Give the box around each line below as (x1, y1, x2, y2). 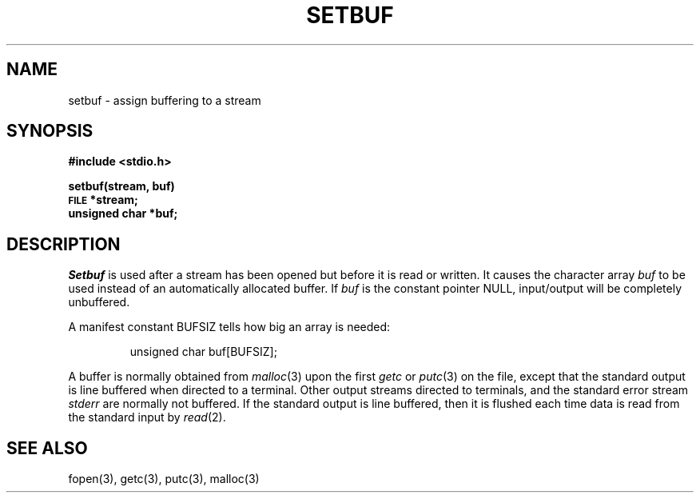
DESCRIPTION (6, 234, 121, 254)
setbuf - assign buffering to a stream (68, 93, 261, 107)
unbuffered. (68, 295, 130, 309)
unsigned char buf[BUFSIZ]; (129, 345, 277, 359)
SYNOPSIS (6, 121, 93, 142)
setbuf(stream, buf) (68, 179, 175, 194)
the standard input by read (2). (68, 410, 226, 425)
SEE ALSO (6, 437, 88, 458)
